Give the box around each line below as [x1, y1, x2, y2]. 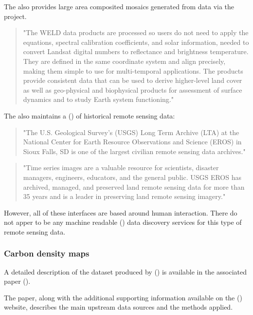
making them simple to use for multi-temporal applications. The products [23, 65, 243, 76]
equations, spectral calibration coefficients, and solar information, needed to [23, 37, 249, 47]
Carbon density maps [4, 247, 90, 259]
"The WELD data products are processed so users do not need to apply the [23, 27, 249, 38]
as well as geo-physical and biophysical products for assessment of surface [23, 84, 242, 95]
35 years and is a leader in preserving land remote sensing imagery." [23, 191, 226, 201]
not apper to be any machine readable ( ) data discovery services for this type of [4, 217, 242, 227]
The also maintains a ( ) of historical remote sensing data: [4, 110, 175, 120]
